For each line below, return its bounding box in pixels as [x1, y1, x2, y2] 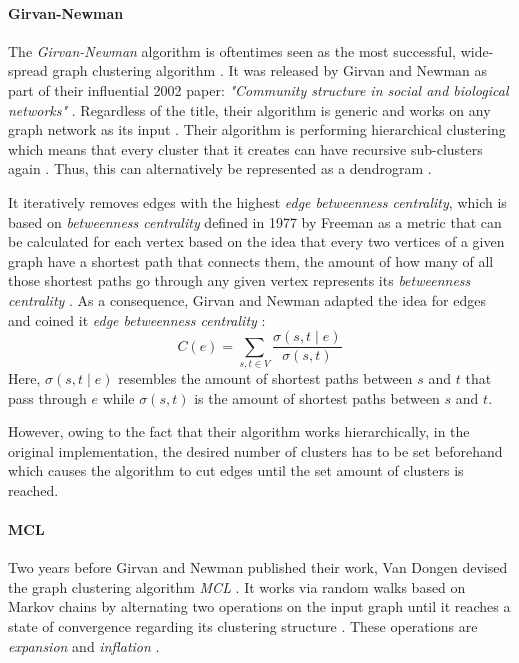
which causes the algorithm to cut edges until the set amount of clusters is [8, 460, 464, 481]
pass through [8, 387, 87, 408]
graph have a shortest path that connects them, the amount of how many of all [8, 250, 494, 271]
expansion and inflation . [8, 635, 160, 656]
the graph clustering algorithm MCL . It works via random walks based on [8, 576, 466, 597]
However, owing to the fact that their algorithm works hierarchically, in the [8, 421, 470, 442]
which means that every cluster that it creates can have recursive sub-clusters [8, 138, 483, 159]
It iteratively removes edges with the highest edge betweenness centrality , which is [8, 191, 507, 212]
